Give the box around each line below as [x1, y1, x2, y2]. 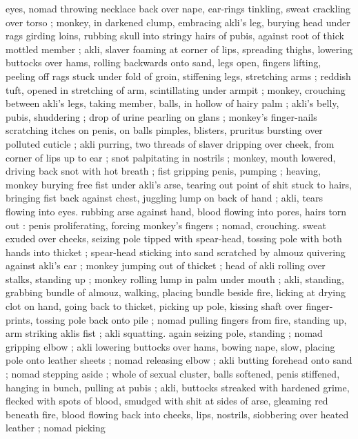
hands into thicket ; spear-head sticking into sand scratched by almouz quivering [6, 244, 346, 259]
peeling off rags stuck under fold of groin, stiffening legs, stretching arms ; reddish [6, 68, 351, 83]
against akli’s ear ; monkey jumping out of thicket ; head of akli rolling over [6, 258, 326, 273]
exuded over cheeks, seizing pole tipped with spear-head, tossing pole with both [6, 231, 342, 246]
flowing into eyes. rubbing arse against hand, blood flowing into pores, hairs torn [6, 204, 347, 218]
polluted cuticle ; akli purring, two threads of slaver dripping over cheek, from [6, 136, 335, 150]
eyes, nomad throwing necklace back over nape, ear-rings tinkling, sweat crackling [6, 1, 351, 15]
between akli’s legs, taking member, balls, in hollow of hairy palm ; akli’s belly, [6, 96, 339, 110]
